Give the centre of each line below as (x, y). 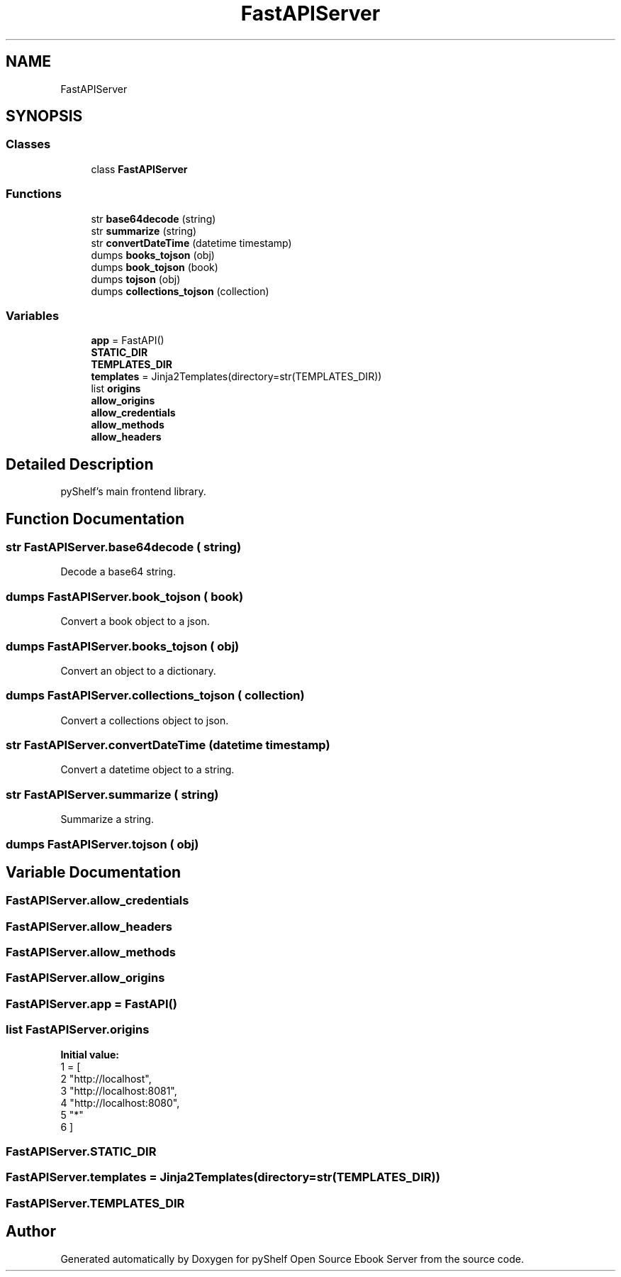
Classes (28, 144)
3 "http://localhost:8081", (119, 1090)
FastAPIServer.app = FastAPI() (91, 1004)
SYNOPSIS (44, 116)
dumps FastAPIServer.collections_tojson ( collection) (155, 696)
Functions (34, 194)
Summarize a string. (107, 819)
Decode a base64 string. (118, 572)
